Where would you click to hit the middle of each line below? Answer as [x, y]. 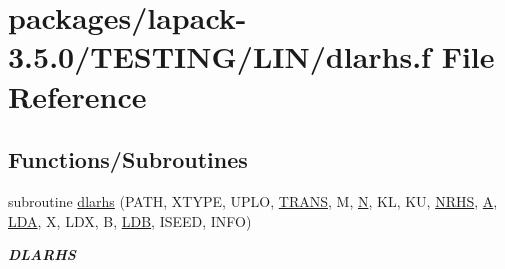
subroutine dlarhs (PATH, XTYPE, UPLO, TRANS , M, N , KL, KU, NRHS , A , [253, 200]
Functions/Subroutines [128, 159]
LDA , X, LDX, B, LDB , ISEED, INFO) [130, 220]
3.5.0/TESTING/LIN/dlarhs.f [219, 56]
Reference [77, 95]
